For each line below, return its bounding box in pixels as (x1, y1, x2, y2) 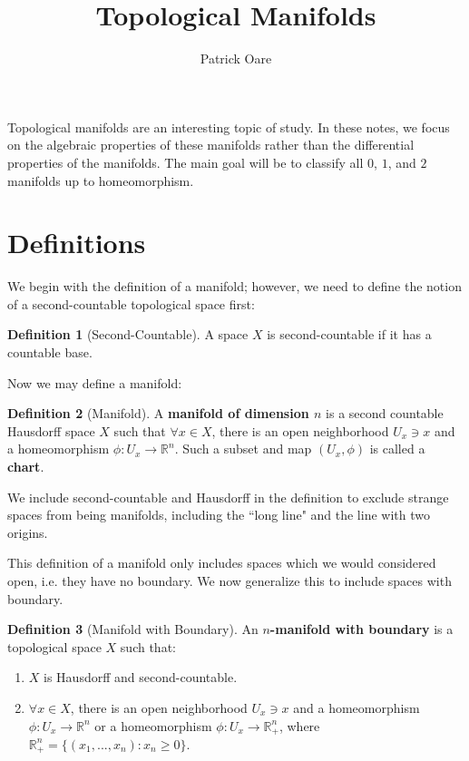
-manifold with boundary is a (269, 620, 454, 639)
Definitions (7, 224, 146, 261)
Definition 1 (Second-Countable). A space (7, 325, 249, 344)
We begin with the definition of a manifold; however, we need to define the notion (7, 277, 462, 296)
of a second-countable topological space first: (7, 294, 255, 313)
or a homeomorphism (94, 716, 212, 735)
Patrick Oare (200, 49, 272, 68)
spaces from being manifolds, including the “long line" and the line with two (7, 505, 430, 524)
